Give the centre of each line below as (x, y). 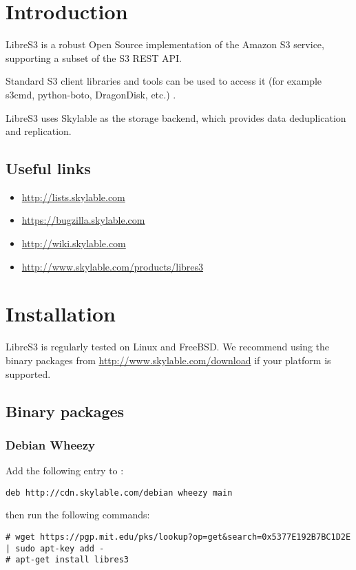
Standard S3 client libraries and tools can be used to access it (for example (164, 81)
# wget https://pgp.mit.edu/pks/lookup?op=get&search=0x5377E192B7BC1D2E (178, 537)
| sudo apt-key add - (55, 548)
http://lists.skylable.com (73, 197)
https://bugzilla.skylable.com (83, 220)
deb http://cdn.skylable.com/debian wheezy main (119, 493)
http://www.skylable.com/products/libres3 (113, 266)
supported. (28, 373)
